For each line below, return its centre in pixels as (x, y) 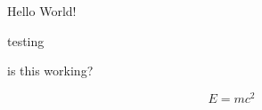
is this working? (50, 71)
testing (26, 40)
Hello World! (42, 11)
